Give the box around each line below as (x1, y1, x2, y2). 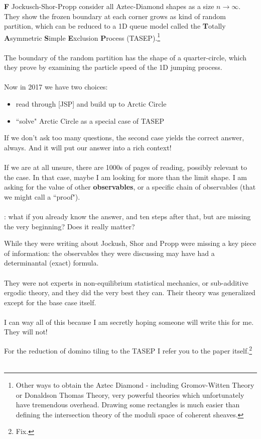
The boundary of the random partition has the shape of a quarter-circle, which (4, 52, 247, 62)
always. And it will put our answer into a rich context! (4, 142, 172, 152)
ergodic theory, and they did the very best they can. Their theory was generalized (4, 287, 255, 298)
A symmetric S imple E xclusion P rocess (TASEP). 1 (4, 31, 161, 43)
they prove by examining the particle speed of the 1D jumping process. (4, 62, 222, 72)
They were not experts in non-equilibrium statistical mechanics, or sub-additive (4, 277, 248, 288)
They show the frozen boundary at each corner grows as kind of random (4, 11, 226, 21)
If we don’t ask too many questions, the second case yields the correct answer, (4, 132, 244, 143)
